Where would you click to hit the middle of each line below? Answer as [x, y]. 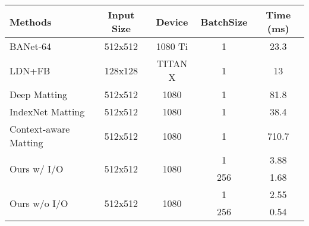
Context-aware [40, 129]
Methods [31, 21]
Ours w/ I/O [37, 168]
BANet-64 [30, 46]
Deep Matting [39, 94]
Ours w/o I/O [39, 203]
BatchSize [224, 21]
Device [172, 21]
